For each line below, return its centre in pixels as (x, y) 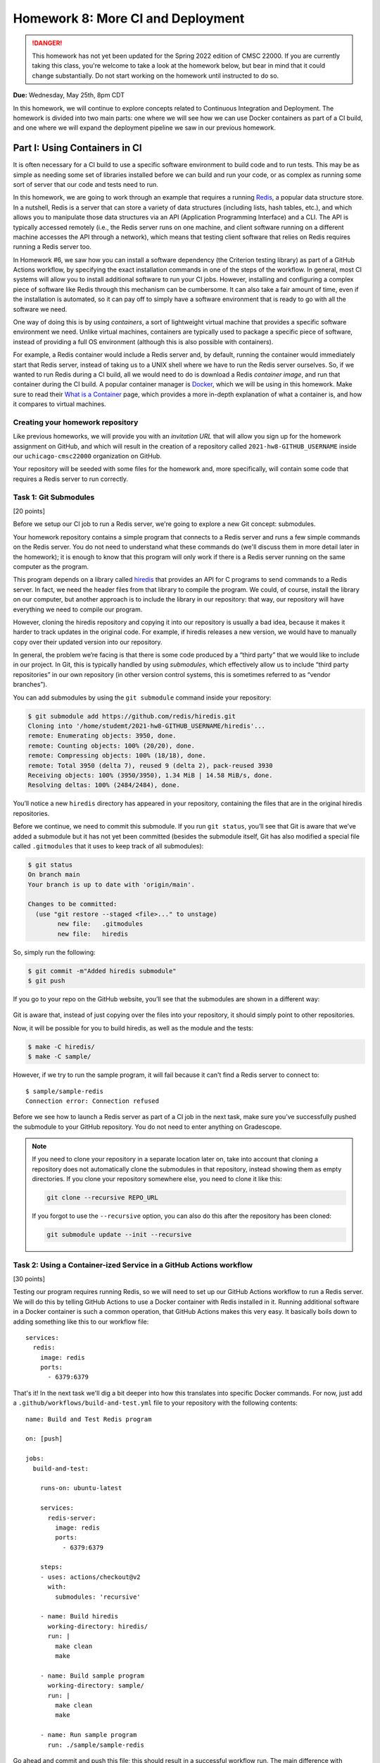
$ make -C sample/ (59, 1057)
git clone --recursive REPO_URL (102, 1198)
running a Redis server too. (52, 247)
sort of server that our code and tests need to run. (85, 184)
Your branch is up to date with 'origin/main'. (111, 884)
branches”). (30, 685)
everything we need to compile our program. (78, 609)
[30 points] (29, 1279)
